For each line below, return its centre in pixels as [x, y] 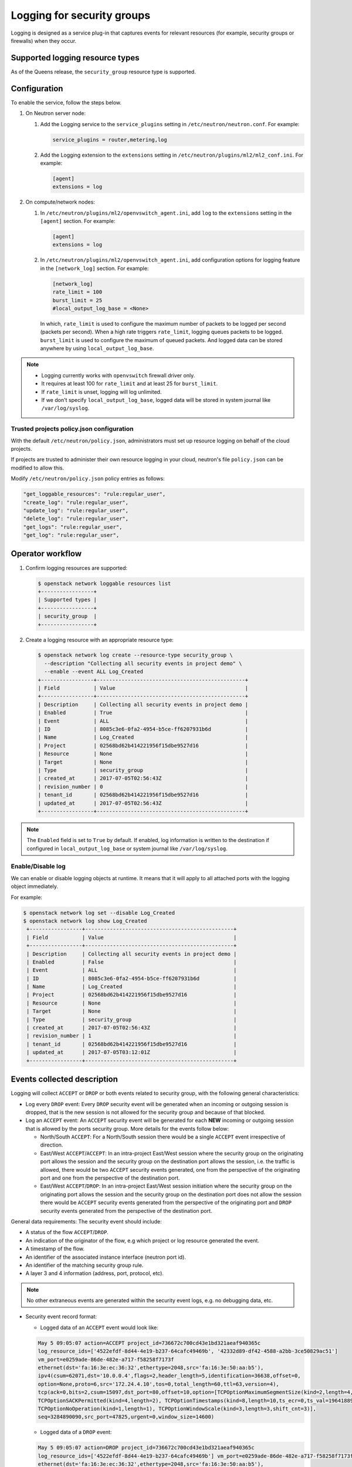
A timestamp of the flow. [55, 1249]
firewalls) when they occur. [43, 40]
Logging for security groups [81, 15]
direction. [52, 1145]
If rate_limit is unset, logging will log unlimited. [101, 392]
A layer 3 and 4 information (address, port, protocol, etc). [95, 1273]
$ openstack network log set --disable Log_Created [99, 913]
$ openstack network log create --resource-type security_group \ [135, 655]
